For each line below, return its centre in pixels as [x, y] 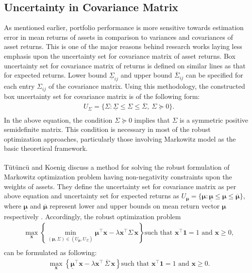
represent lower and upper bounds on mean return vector [135, 206]
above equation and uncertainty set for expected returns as [92, 196]
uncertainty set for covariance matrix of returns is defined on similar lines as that [125, 65]
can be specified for [214, 75]
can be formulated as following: [50, 252]
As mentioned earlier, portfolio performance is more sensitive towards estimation [124, 27]
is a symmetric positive [214, 120]
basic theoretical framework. [46, 148]
